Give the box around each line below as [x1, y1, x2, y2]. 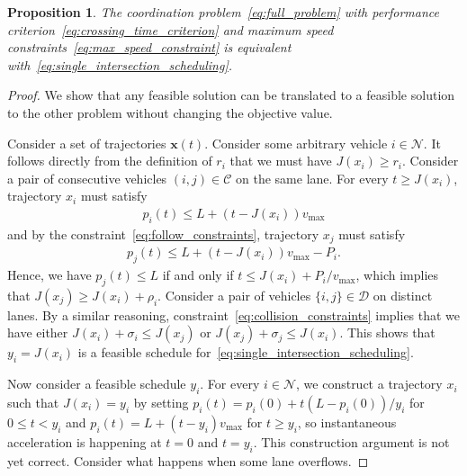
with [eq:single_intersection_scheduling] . [7, 55, 233, 74]
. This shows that [339, 323, 436, 342]
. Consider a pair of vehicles [157, 285, 311, 304]
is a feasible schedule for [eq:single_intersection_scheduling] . [77, 343, 414, 362]
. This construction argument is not [253, 433, 450, 452]
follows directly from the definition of [7, 151, 212, 170]
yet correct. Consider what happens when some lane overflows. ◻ [7, 451, 369, 470]
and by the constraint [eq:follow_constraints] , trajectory [7, 224, 319, 243]
